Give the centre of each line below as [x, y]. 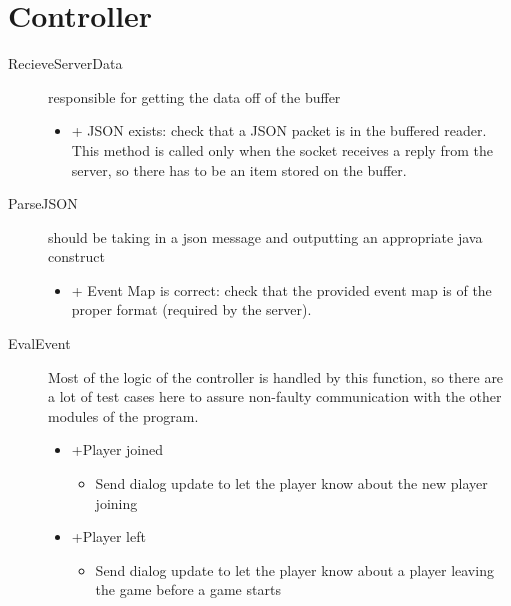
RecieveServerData [65, 63]
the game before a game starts [188, 589]
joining [116, 502]
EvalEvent [39, 343]
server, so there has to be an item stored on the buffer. [239, 169]
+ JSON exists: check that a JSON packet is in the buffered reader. [279, 130]
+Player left [108, 536]
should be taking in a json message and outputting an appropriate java [265, 236]
